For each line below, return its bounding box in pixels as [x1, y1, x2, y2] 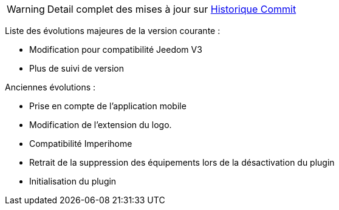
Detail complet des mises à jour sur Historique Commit [47, 3, 296, 15]
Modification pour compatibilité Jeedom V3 [29, 44, 202, 55]
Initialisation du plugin [29, 176, 117, 186]
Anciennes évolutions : [5, 82, 96, 92]
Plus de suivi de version [29, 63, 125, 73]
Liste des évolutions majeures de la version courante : [5, 25, 221, 36]
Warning [7, 3, 45, 15]
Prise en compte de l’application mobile [29, 101, 187, 111]
